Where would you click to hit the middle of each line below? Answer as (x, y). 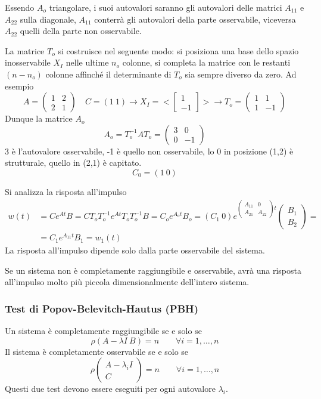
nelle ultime (87, 62)
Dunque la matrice (39, 118)
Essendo (20, 7)
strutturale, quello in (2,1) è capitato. (73, 163)
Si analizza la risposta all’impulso (66, 191)
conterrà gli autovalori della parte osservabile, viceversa (195, 19)
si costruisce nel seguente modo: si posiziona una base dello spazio (178, 50)
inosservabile (28, 62)
